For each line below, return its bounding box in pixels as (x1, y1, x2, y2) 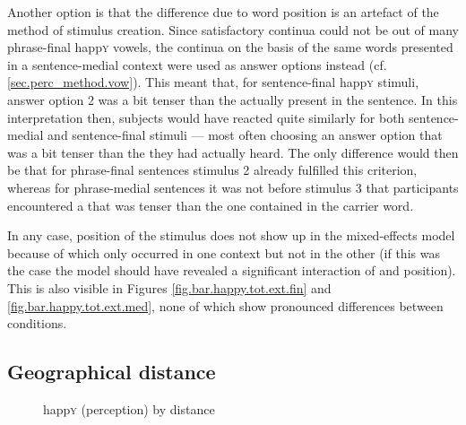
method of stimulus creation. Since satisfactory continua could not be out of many (7, 20, 460, 39)
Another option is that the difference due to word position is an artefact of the (7, 3, 439, 21)
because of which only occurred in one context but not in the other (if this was (7, 243, 440, 262)
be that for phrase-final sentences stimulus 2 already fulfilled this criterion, (7, 160, 418, 179)
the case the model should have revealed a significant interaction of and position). (7, 261, 456, 280)
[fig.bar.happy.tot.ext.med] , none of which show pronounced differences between (7, 296, 444, 315)
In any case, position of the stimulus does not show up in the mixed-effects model (7, 226, 455, 245)
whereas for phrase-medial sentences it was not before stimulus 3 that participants (7, 178, 459, 196)
